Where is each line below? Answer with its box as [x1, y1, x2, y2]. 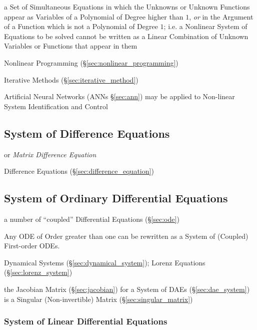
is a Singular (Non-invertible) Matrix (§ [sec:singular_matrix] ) [4, 293, 193, 304]
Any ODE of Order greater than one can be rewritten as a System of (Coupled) [4, 230, 248, 241]
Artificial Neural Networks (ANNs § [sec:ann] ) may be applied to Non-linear [4, 91, 235, 102]
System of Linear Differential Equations [4, 315, 167, 327]
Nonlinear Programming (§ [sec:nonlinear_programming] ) [4, 57, 178, 68]
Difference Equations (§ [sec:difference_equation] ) [4, 166, 154, 176]
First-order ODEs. [4, 240, 60, 251]
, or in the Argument [189, 11, 253, 22]
